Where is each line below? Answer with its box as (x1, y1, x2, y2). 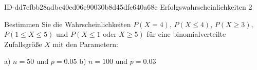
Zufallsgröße (4, 38, 42, 49)
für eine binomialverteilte (146, 29, 226, 39)
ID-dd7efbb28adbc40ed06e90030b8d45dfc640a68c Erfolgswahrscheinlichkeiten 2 (4, 2, 252, 12)
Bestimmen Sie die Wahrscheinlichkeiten (4, 18, 131, 29)
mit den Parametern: (52, 38, 118, 49)
